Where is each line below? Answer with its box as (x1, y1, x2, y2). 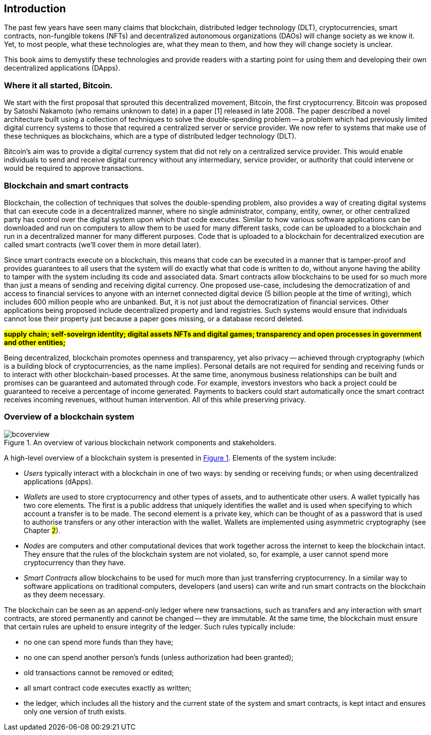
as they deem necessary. (24, 590, 105, 599)
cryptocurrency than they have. (24, 558, 126, 567)
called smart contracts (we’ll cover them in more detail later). (4, 240, 201, 249)
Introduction (4, 2, 66, 15)
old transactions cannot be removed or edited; (24, 668, 174, 677)
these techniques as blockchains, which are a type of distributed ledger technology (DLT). (4, 132, 296, 141)
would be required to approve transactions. (4, 164, 144, 173)
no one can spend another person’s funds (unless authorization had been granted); (24, 653, 294, 661)
